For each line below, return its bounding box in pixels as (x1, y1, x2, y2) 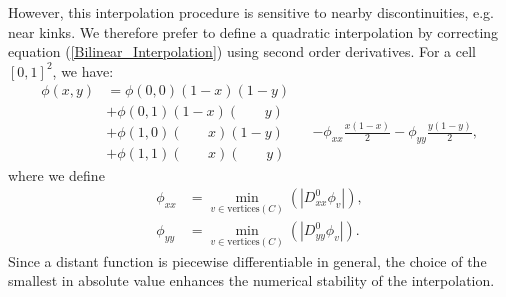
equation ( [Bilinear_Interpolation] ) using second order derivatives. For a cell (8, 41, 476, 62)
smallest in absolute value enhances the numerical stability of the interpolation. (8, 270, 495, 291)
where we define (8, 164, 105, 185)
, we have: (52, 60, 114, 81)
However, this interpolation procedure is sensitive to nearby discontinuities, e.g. (8, 2, 494, 22)
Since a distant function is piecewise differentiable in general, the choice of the (8, 250, 487, 271)
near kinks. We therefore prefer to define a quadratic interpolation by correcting (8, 21, 499, 42)
